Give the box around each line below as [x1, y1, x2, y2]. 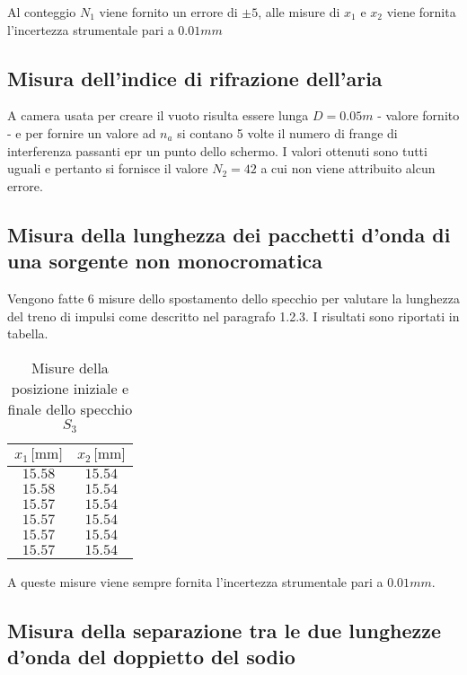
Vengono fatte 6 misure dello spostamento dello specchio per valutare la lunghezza [7, 288, 461, 307]
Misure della [31, 356, 109, 378]
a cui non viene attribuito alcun [260, 159, 436, 178]
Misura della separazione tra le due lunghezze [7, 616, 441, 644]
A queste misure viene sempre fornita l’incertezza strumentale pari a [7, 572, 383, 591]
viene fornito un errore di [99, 3, 238, 21]
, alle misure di [258, 3, 340, 21]
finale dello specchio [7, 398, 133, 419]
